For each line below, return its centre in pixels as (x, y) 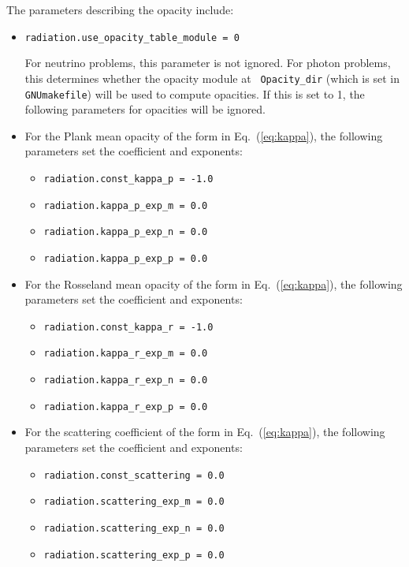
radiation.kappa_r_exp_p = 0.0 (126, 407)
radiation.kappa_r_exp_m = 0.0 (126, 354)
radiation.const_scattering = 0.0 (134, 475)
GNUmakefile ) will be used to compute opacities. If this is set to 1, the (195, 93)
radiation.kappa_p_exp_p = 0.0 (126, 258)
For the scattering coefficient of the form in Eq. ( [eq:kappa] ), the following (205, 432)
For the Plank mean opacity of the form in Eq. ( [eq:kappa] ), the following (204, 135)
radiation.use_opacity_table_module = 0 (132, 37)
